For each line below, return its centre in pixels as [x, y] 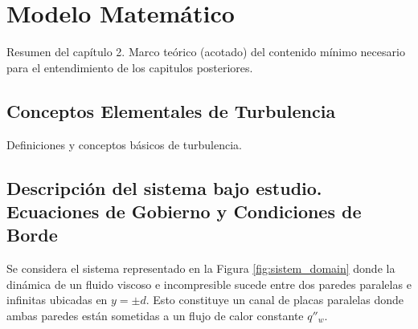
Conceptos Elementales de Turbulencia [171, 110]
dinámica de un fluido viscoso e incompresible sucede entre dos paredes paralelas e [209, 284]
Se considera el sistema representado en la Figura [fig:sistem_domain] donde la [201, 268]
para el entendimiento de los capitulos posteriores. [130, 67]
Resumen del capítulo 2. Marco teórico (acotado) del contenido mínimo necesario [206, 52]
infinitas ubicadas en [57, 300]
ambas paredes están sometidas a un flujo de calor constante [155, 315]
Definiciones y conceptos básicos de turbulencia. [124, 144]
